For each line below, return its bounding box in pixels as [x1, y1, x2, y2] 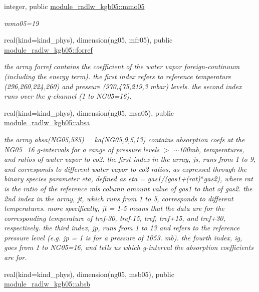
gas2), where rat [203, 173, 253, 184]
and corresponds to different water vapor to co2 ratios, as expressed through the [4, 163, 247, 174]
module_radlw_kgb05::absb [4, 278, 91, 289]
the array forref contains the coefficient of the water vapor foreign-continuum [4, 61, 240, 72]
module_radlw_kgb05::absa [4, 117, 90, 128]
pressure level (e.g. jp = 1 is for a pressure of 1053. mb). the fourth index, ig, [4, 232, 242, 242]
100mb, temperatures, [179, 144, 244, 154]
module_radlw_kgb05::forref [4, 44, 93, 55]
